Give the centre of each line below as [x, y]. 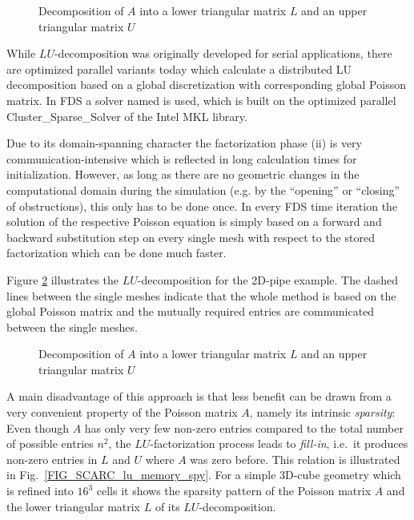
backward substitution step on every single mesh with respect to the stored [191, 237]
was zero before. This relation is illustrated [295, 459]
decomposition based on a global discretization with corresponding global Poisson [206, 85]
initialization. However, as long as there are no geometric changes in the [183, 174]
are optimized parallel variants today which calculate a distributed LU [179, 69]
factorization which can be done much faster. [117, 253]
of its [167, 506]
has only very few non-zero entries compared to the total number [244, 427]
